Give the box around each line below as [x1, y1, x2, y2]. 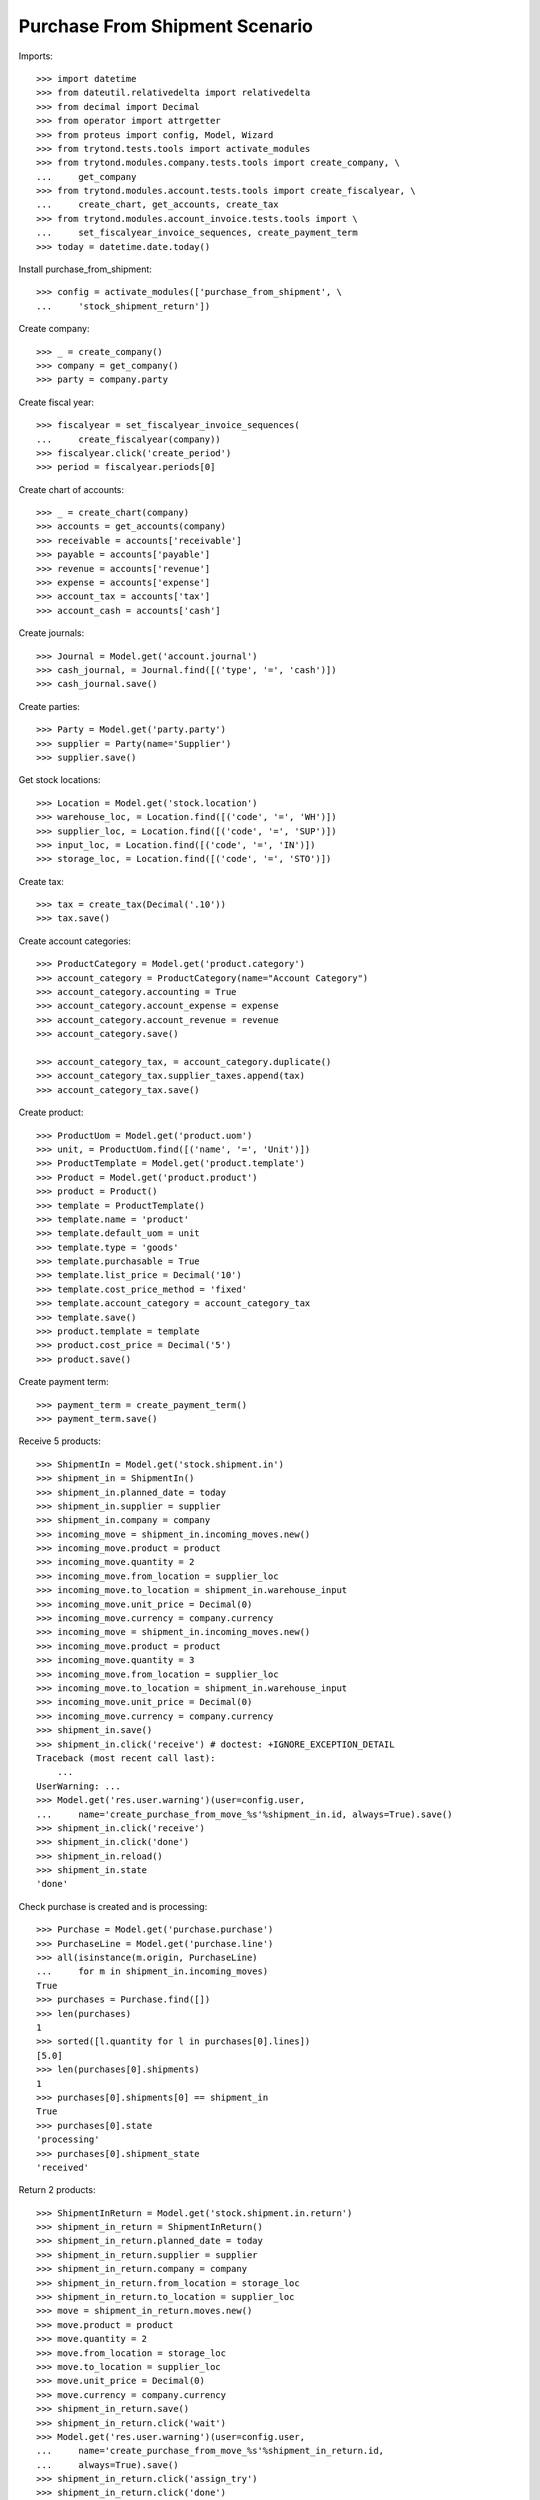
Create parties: [18, 700, 80, 712]
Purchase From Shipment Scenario [18, 15, 314, 37]
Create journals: [18, 627, 85, 639]
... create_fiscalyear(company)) [36, 433, 222, 445]
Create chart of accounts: [18, 483, 125, 495]
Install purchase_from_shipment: [18, 263, 152, 275]
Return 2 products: [18, 2184, 96, 2196]
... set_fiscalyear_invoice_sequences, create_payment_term [36, 227, 359, 239]
